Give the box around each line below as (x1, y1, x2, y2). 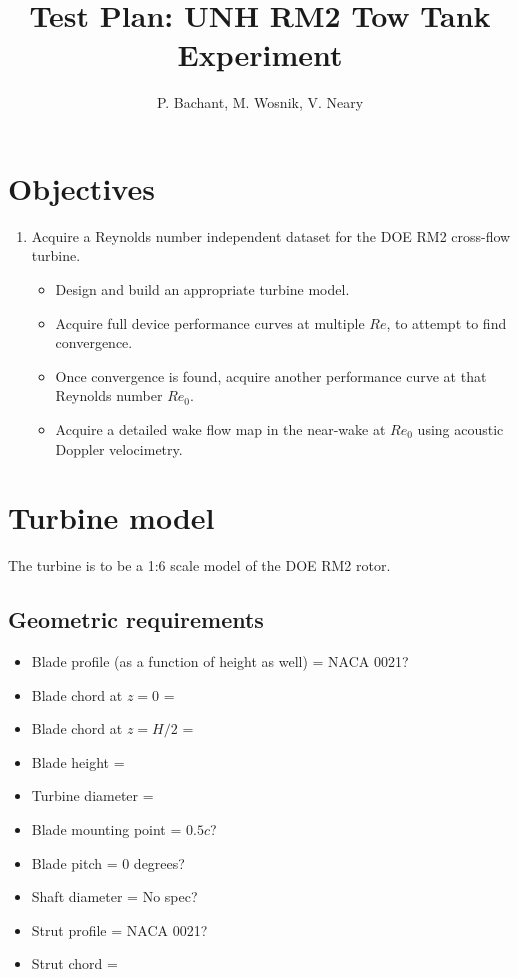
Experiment (177, 34, 343, 75)
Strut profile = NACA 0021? (31, 919, 208, 940)
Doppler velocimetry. (55, 438, 183, 459)
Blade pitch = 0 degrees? (31, 852, 185, 873)
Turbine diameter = (31, 785, 154, 806)
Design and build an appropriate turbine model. (55, 279, 350, 300)
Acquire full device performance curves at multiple (55, 312, 365, 333)
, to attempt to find (386, 312, 507, 333)
